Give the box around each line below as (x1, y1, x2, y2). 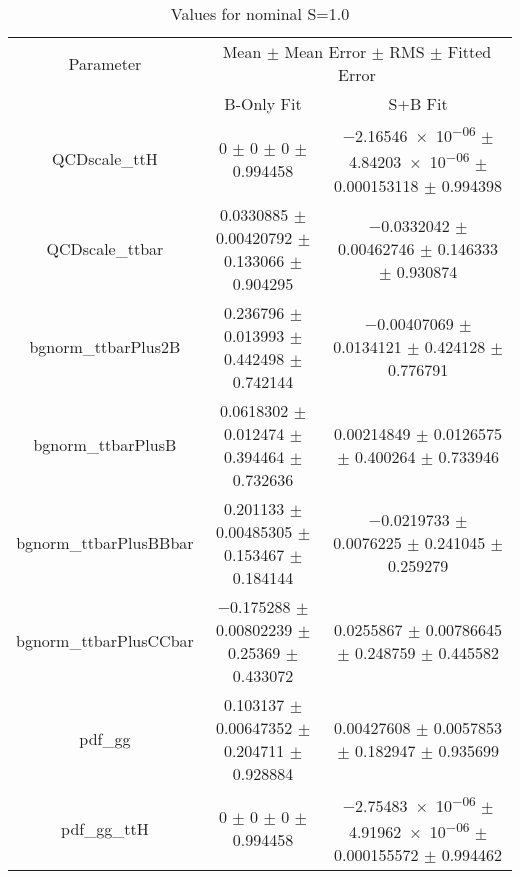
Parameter (68, 51, 142, 75)
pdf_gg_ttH (61, 816, 149, 840)
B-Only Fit (224, 92, 302, 115)
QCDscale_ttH (52, 147, 158, 171)
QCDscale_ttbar (46, 237, 164, 261)
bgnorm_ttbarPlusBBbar (16, 531, 194, 555)
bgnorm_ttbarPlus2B (29, 335, 181, 359)
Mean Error (284, 40, 367, 63)
